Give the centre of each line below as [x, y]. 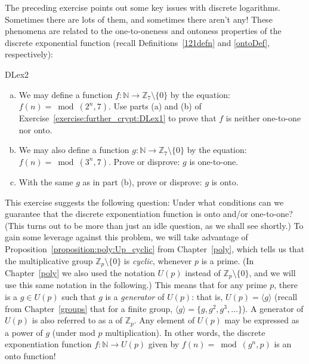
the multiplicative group [49, 260]
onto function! [30, 355]
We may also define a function [74, 150]
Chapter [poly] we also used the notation [80, 272]
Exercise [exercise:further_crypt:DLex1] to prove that [118, 118]
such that [79, 296]
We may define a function [66, 94]
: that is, [207, 296]
